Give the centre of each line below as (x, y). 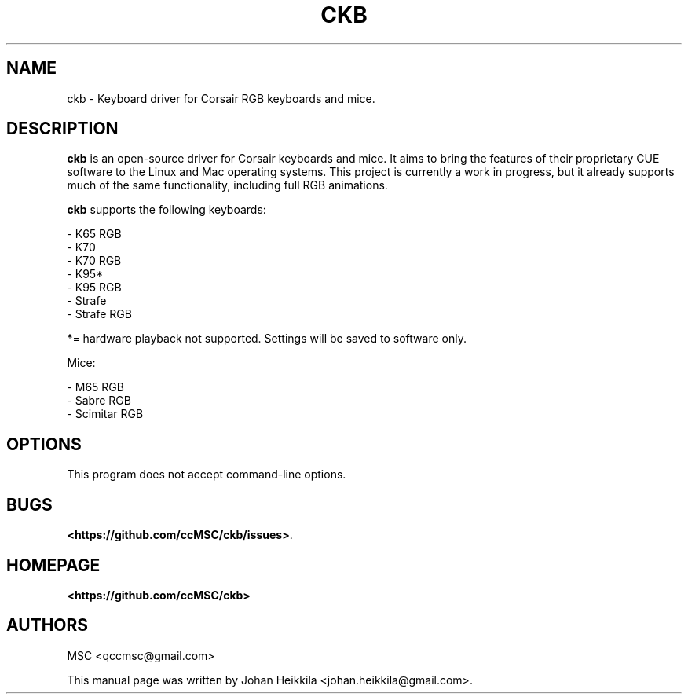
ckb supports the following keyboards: (167, 210)
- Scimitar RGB (105, 414)
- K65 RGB (94, 234)
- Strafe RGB (99, 314)
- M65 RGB (95, 387)
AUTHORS (48, 625)
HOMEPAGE (53, 565)
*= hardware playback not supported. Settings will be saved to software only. (267, 339)
